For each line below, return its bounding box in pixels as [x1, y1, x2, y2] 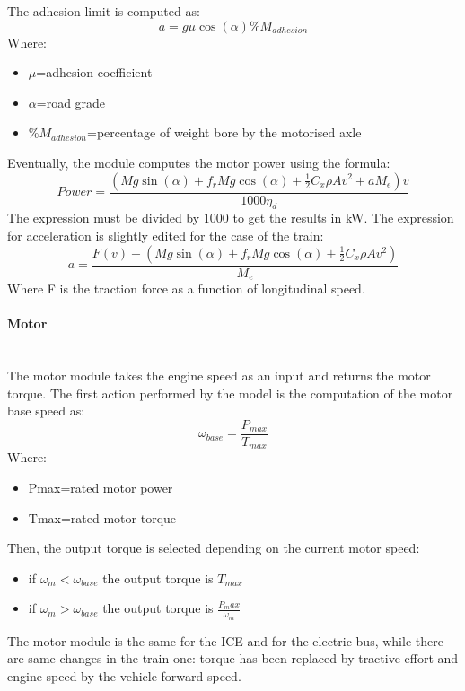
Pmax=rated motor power [28, 477, 173, 496]
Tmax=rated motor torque [28, 508, 177, 527]
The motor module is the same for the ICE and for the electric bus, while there [7, 631, 443, 650]
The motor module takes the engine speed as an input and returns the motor [7, 366, 431, 385]
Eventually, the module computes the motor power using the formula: [7, 153, 390, 171]
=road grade [36, 92, 106, 111]
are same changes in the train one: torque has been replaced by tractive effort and [7, 649, 459, 668]
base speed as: [7, 401, 85, 420]
